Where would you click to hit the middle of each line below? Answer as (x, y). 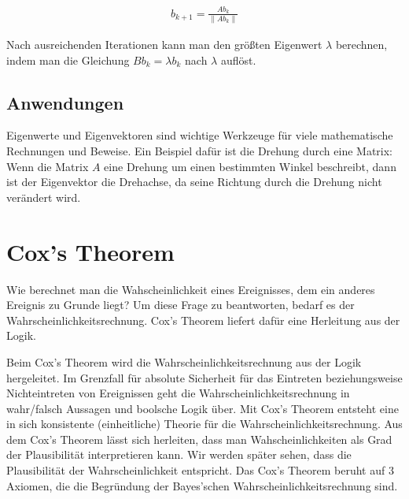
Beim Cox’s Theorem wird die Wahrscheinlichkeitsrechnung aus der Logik (184, 361)
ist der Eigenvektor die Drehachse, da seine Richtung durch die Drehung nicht (194, 182)
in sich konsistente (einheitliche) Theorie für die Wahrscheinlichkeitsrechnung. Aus (204, 424)
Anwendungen (65, 102)
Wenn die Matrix (48, 166)
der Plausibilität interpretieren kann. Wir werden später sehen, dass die (179, 454)
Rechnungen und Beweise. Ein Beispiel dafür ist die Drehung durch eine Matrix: (199, 151)
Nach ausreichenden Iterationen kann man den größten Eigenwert (164, 45)
